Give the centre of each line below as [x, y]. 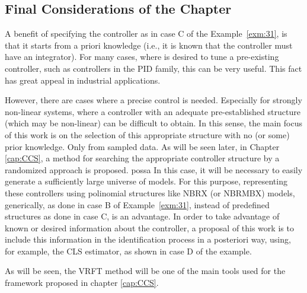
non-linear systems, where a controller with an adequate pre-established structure [153, 111]
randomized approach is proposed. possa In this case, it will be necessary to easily [154, 169]
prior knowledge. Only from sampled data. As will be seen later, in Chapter [142, 146]
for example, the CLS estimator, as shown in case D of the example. [128, 251]
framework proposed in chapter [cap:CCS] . [82, 283]
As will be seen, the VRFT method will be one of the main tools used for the [145, 271]
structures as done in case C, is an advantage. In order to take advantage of [142, 216]
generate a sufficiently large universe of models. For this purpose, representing [146, 181]
